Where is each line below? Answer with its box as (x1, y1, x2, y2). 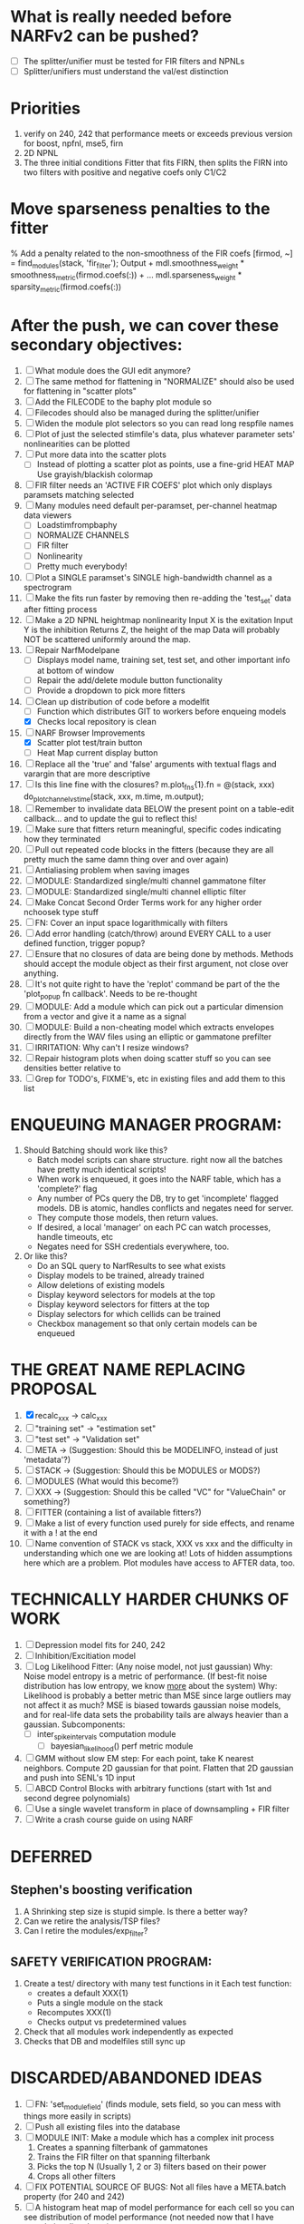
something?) (23, 1496, 71, 1507)
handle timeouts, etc (36, 1232, 114, 1243)
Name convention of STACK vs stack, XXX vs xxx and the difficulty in (34, 1537, 293, 1548)
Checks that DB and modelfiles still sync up (23, 2036, 186, 2047)
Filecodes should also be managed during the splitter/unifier (34, 407, 260, 418)
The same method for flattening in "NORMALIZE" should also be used (34, 376, 295, 387)
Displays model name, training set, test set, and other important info (36, 655, 290, 666)
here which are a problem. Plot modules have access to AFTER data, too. (23, 1557, 296, 1568)
